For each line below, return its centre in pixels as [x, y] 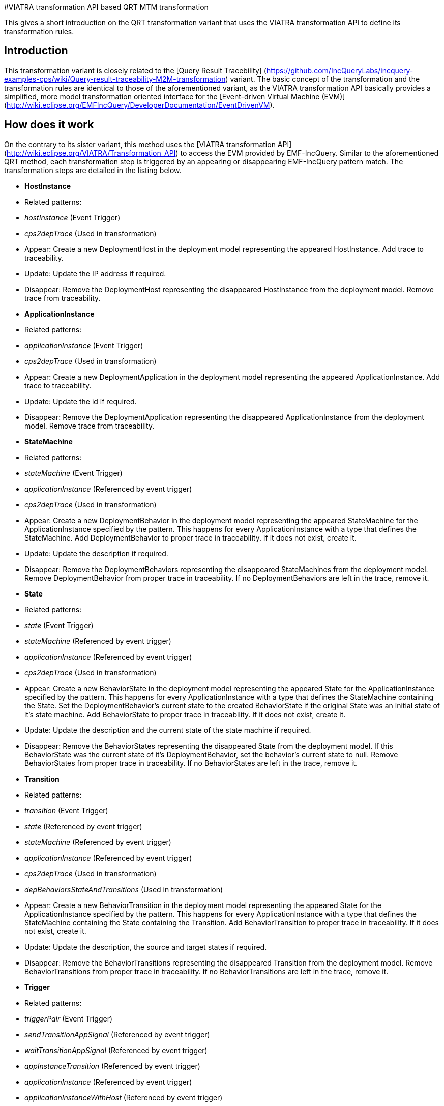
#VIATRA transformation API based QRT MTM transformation [106, 7]
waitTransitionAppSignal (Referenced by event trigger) [116, 1050]
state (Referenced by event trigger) [83, 826]
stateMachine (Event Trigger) [73, 473]
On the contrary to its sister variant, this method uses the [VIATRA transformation [140, 144]
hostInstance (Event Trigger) [72, 217]
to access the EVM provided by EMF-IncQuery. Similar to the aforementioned [309, 153]
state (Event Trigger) [59, 625]
